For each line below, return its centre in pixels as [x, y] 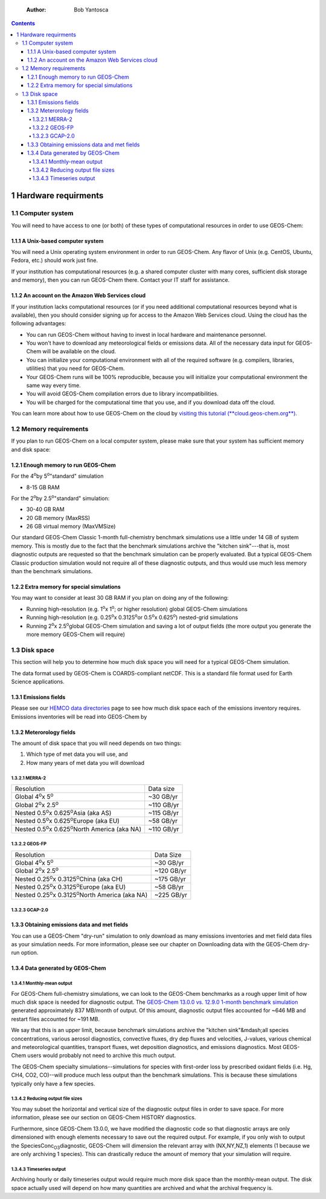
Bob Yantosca [91, 10]
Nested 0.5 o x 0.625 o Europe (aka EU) [67, 820]
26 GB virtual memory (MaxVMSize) [71, 527]
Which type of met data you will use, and [77, 754]
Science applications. [38, 681]
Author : [36, 10]
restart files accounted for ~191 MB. [55, 1019]
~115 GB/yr [164, 813]
